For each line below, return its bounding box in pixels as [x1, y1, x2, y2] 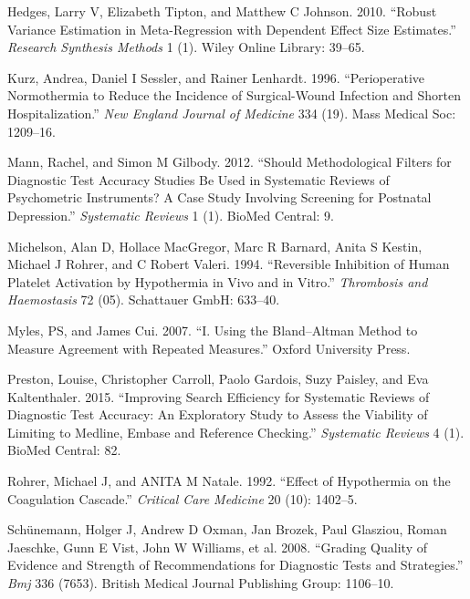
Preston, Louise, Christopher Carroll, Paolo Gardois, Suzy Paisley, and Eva [7, 369, 429, 388]
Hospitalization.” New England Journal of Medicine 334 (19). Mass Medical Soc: [7, 103, 456, 122]
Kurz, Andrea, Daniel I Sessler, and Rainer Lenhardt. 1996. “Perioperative [7, 67, 425, 87]
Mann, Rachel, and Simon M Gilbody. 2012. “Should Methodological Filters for [7, 152, 452, 171]
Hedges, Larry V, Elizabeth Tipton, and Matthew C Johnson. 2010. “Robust [7, 2, 437, 20]
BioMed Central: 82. [7, 440, 121, 460]
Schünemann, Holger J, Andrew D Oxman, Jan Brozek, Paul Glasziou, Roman [7, 520, 447, 539]
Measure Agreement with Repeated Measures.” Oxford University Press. [7, 338, 411, 357]
